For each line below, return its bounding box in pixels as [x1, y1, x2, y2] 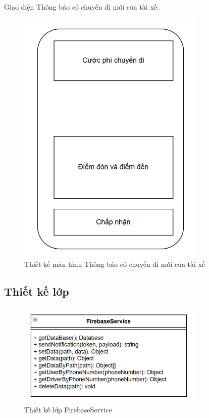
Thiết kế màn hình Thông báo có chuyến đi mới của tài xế [24, 259, 205, 269]
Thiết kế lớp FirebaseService [24, 404, 112, 415]
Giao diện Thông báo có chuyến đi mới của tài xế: [4, 2, 159, 12]
